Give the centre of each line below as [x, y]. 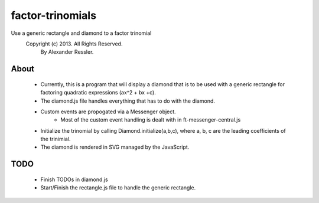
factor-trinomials [54, 15]
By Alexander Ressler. [67, 52]
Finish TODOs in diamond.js [74, 179]
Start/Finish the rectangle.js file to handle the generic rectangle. [118, 188]
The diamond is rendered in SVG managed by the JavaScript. [115, 147]
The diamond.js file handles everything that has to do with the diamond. [128, 101]
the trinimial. [56, 139]
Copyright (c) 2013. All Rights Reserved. [74, 44]
